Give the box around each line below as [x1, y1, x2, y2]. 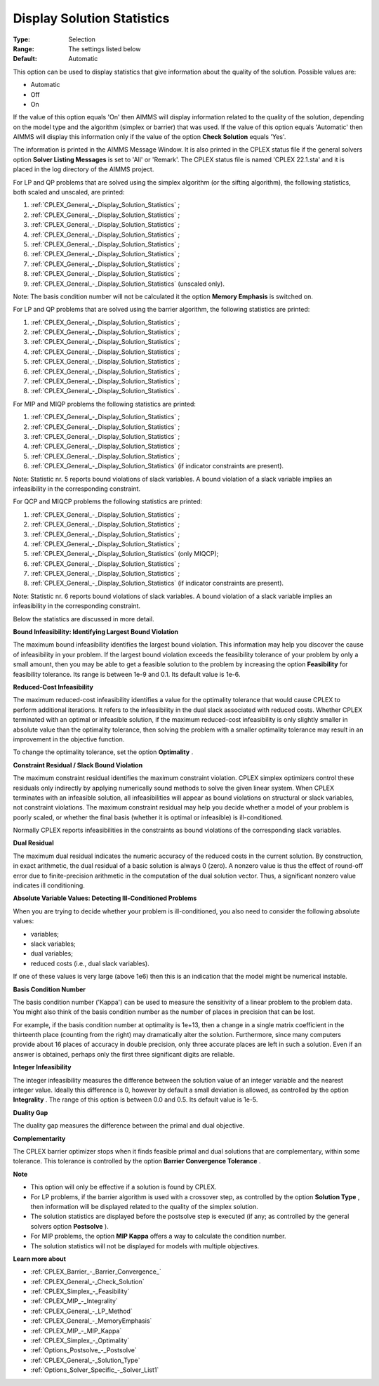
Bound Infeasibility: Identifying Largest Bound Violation [13, 628, 179, 636]
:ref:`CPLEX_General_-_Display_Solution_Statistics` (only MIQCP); [30, 550, 219, 558]
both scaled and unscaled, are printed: [13, 188, 125, 197]
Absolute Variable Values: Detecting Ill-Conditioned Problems [13, 894, 197, 902]
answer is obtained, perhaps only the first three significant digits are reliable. [13, 1050, 235, 1058]
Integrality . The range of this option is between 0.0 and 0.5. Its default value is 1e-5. [13, 1095, 258, 1104]
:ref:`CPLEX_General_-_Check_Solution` [30, 1277, 145, 1286]
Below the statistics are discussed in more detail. [13, 614, 154, 623]
